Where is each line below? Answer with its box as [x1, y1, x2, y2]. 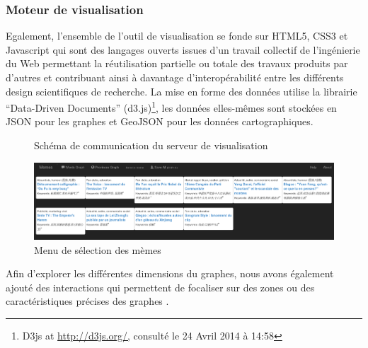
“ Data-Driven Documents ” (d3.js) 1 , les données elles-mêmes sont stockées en [6, 98, 337, 115]
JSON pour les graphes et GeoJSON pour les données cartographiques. [6, 114, 314, 129]
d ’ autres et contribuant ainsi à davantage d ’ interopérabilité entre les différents [6, 70, 344, 84]
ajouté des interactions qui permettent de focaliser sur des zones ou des [6, 279, 315, 294]
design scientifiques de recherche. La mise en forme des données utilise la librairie [6, 83, 357, 98]
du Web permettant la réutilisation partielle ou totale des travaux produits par [6, 56, 348, 71]
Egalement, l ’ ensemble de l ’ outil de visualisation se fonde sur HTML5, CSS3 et [6, 28, 348, 43]
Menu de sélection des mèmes [34, 242, 161, 257]
